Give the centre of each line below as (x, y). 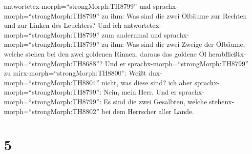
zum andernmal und (132, 34)
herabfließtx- (227, 53)
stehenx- (222, 101)
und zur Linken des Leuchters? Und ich (63, 25)
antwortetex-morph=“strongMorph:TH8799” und (77, 6)
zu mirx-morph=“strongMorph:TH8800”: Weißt (75, 73)
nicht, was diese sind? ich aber (147, 82)
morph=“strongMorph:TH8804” (52, 82)
